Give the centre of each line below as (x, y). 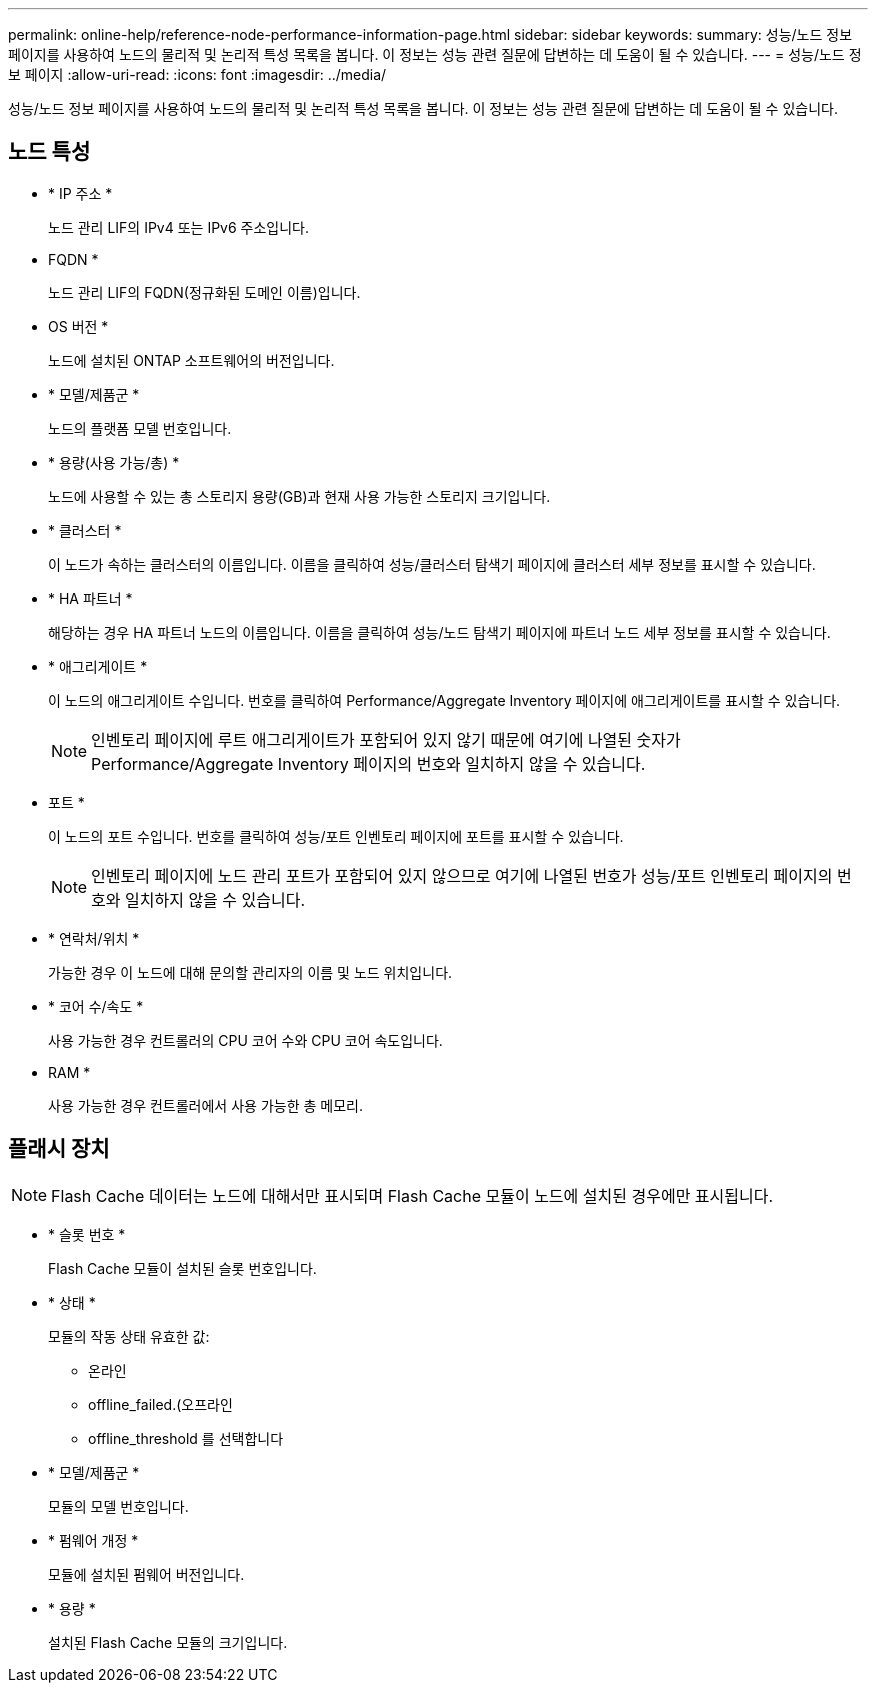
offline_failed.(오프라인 (160, 1404)
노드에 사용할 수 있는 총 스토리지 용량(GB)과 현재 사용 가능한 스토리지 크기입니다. (299, 496)
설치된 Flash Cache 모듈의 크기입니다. (168, 1642)
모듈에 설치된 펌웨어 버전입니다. (146, 1574)
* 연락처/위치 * (94, 938)
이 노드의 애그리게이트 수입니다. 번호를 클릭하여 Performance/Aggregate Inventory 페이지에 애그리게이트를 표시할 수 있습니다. (444, 700)
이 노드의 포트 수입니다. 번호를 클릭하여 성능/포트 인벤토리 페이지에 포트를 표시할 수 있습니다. (336, 836)
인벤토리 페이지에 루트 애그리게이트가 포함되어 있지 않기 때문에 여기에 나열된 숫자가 (386, 739)
